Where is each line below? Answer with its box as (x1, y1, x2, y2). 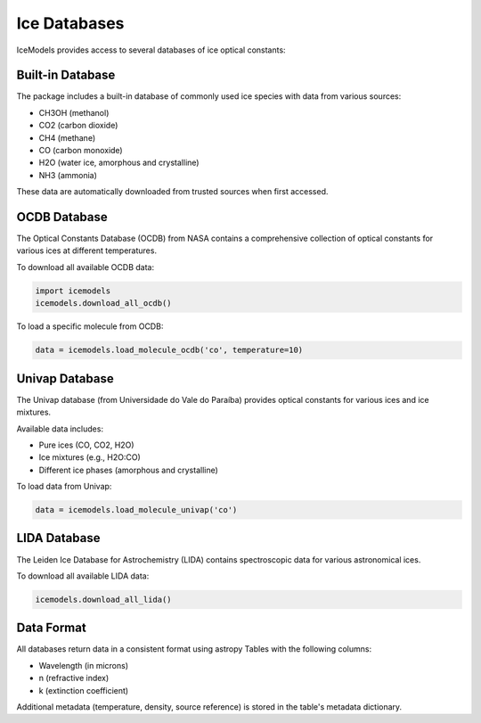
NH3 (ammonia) (38, 169, 98, 180)
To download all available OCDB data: (16, 261, 155, 272)
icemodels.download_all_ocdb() (35, 299, 173, 308)
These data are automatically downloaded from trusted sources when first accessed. (16, 186, 329, 197)
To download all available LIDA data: (16, 571, 150, 581)
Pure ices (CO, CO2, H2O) (38, 440, 135, 450)
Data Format (16, 620, 86, 636)
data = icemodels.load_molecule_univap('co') (35, 505, 238, 515)
